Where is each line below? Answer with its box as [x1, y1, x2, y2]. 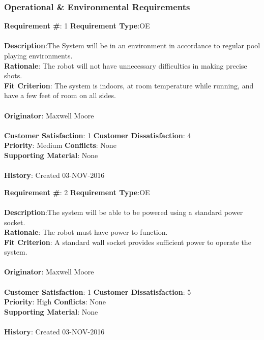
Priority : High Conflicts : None [4, 296, 106, 307]
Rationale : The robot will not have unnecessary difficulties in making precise [4, 60, 247, 71]
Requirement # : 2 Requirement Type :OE [4, 187, 150, 197]
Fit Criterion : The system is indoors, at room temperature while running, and [4, 80, 254, 90]
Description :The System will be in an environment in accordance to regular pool [4, 40, 260, 51]
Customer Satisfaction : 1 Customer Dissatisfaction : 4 [4, 130, 191, 140]
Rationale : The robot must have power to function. [4, 227, 168, 237]
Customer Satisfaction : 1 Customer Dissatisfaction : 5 [4, 286, 191, 297]
